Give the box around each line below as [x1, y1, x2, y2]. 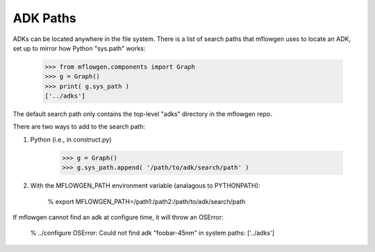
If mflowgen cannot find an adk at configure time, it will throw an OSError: [12, 213, 224, 221]
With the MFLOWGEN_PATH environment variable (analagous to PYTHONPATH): [30, 181, 260, 190]
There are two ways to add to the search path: [12, 122, 145, 131]
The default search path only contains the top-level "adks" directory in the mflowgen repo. [12, 110, 272, 118]
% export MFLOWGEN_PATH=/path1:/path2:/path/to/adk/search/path [47, 197, 246, 205]
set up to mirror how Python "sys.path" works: [12, 44, 146, 52]
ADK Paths [12, 10, 76, 26]
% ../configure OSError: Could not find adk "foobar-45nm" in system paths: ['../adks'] [30, 229, 274, 237]
